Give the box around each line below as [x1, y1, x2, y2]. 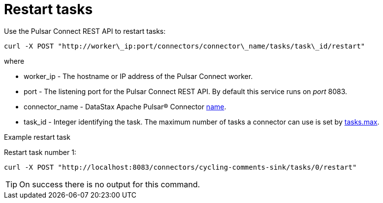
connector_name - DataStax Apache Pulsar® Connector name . [24, 102, 226, 111]
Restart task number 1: [4, 148, 76, 156]
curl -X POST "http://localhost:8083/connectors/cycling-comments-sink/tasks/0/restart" [4, 163, 357, 171]
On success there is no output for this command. [19, 179, 200, 189]
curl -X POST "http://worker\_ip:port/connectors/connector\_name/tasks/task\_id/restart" [4, 42, 365, 50]
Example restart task [4, 132, 70, 141]
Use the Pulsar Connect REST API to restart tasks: [4, 26, 166, 35]
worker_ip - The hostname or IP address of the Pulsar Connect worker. [24, 72, 253, 80]
